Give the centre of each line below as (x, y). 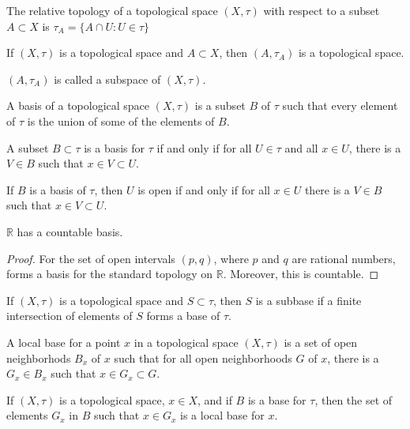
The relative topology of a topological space (112, 10)
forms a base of (183, 316)
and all (301, 147)
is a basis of (58, 189)
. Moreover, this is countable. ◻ (301, 274)
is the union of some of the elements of (121, 120)
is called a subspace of (107, 79)
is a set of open (321, 342)
